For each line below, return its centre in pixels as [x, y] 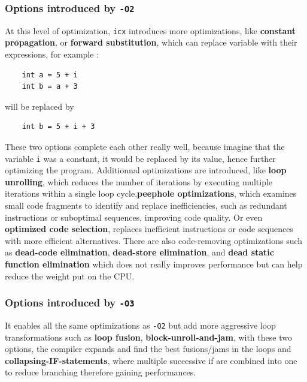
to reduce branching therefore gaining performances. [101, 372]
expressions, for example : [52, 54]
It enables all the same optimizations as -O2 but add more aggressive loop [140, 325]
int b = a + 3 [50, 87]
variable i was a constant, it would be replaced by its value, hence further [140, 158]
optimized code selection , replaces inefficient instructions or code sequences [149, 229]
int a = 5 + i [50, 75]
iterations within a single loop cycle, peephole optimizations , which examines [151, 193]
